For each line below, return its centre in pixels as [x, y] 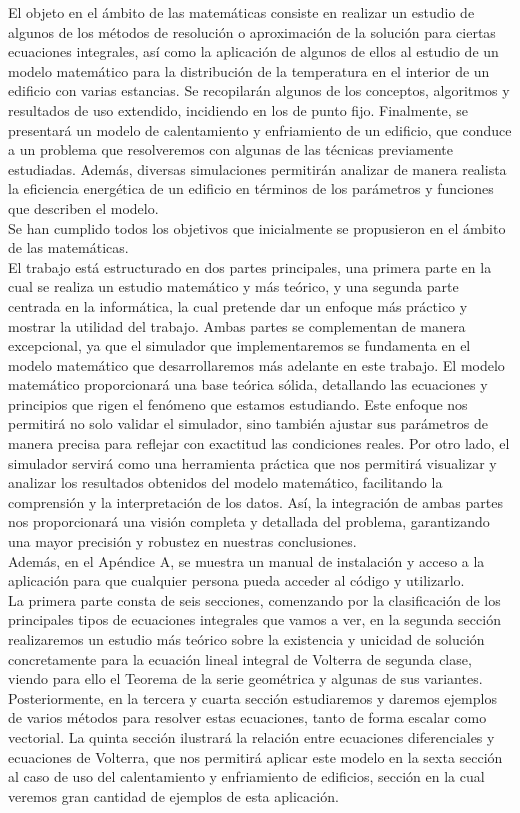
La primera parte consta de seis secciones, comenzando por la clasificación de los [254, 599]
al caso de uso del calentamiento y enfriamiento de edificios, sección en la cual [246, 776]
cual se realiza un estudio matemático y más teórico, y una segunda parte [233, 286]
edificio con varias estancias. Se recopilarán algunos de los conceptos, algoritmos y [259, 90]
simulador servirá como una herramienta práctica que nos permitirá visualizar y [252, 462]
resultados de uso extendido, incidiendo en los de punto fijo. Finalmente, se [238, 109]
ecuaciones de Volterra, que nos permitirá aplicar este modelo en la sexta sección [255, 756]
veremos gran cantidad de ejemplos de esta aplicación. [173, 795]
